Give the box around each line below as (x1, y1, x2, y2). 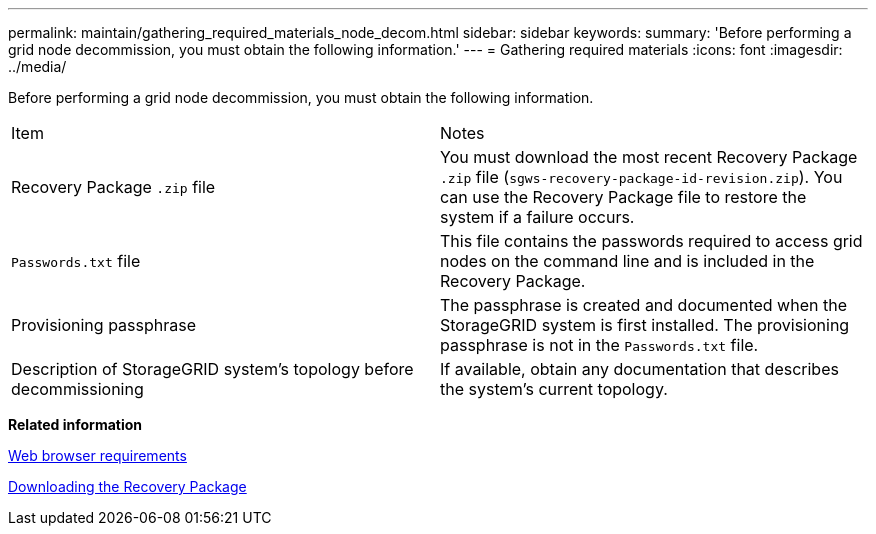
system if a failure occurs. (440, 207, 635, 227)
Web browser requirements (8, 447, 187, 464)
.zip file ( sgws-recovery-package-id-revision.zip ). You (440, 167, 843, 187)
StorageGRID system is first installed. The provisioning (440, 315, 850, 335)
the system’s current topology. (440, 379, 668, 399)
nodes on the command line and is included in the (440, 251, 815, 271)
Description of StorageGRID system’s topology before (11, 359, 414, 379)
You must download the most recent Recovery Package (440, 147, 858, 167)
